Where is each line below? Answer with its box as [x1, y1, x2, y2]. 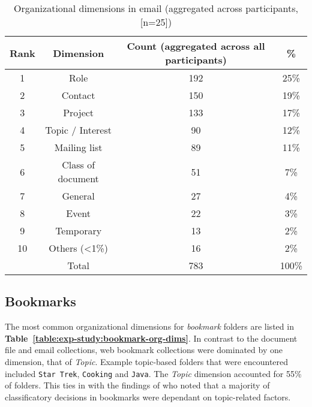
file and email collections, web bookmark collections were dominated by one [5, 343, 283, 356]
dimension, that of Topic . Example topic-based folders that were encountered [5, 355, 289, 367]
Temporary [55, 224, 102, 237]
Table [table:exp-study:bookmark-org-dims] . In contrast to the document [5, 331, 298, 344]
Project [63, 105, 94, 119]
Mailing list [54, 140, 103, 154]
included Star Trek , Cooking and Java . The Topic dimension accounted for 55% [5, 367, 302, 379]
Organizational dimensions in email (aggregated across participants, [14, 1, 298, 15]
